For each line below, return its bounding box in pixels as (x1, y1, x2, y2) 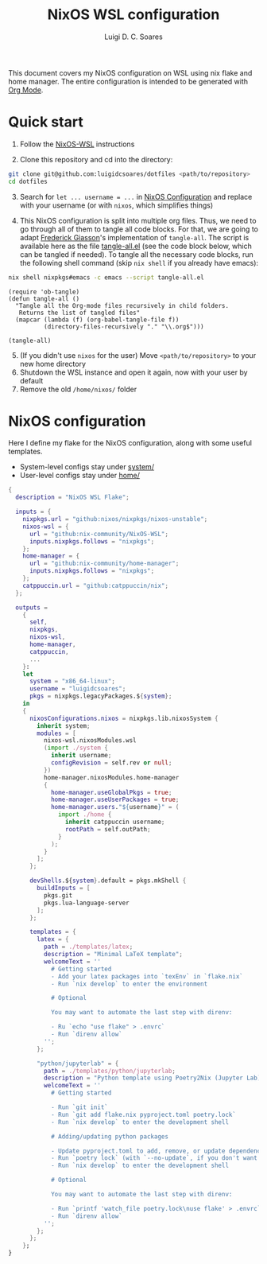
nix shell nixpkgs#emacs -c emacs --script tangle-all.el (8, 273, 204, 282)
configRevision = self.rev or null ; (50, 759, 172, 767)
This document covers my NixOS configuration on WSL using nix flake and (8, 68, 253, 77)
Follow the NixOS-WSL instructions (19, 139, 135, 149)
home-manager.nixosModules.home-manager (43, 773, 180, 781)
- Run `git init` (50, 1103, 109, 1111)
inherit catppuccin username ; (64, 818, 165, 826)
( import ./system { (43, 744, 109, 753)
